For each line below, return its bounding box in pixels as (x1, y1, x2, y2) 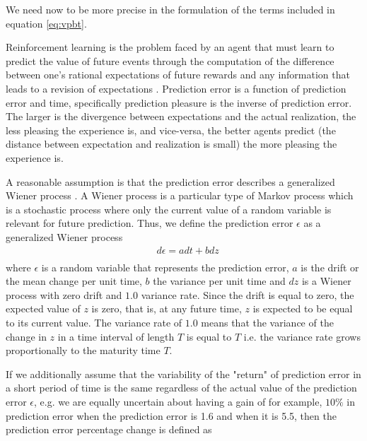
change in (6, 329, 47, 343)
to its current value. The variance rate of (6, 314, 182, 329)
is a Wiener (301, 274, 351, 288)
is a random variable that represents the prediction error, (41, 259, 289, 274)
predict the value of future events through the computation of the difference (6, 53, 334, 68)
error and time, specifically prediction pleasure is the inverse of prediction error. (6, 95, 352, 110)
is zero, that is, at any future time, (91, 301, 242, 316)
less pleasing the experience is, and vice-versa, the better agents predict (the (6, 122, 336, 137)
